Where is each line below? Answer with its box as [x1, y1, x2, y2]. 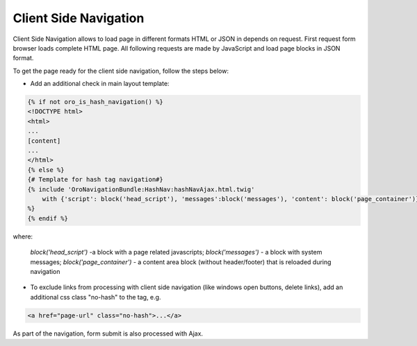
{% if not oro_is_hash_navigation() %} [27, 98, 163, 106]
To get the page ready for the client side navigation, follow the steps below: [13, 67, 229, 75]
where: [13, 232, 33, 241]
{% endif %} [27, 214, 69, 222]
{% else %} [27, 166, 65, 173]
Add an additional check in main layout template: [30, 80, 170, 88]
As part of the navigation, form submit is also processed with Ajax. [13, 329, 204, 338]
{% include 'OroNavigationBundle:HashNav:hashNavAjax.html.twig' [27, 185, 255, 193]
